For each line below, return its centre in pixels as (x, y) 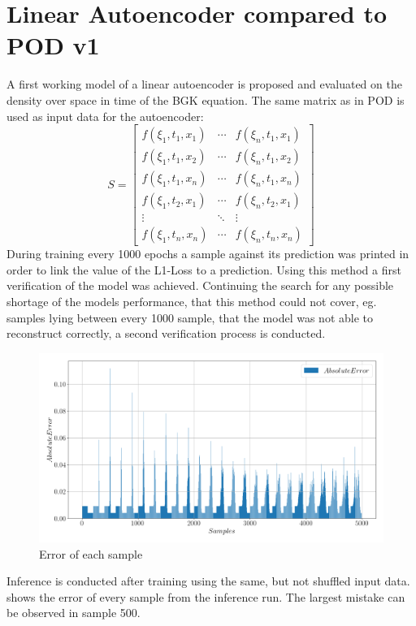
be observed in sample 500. (74, 613)
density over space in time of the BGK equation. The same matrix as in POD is (206, 99)
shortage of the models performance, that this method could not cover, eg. (192, 302)
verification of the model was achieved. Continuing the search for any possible (200, 285)
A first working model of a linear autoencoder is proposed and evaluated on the (204, 84)
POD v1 (53, 45)
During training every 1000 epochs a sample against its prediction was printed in (208, 254)
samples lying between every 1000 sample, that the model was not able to (190, 317)
